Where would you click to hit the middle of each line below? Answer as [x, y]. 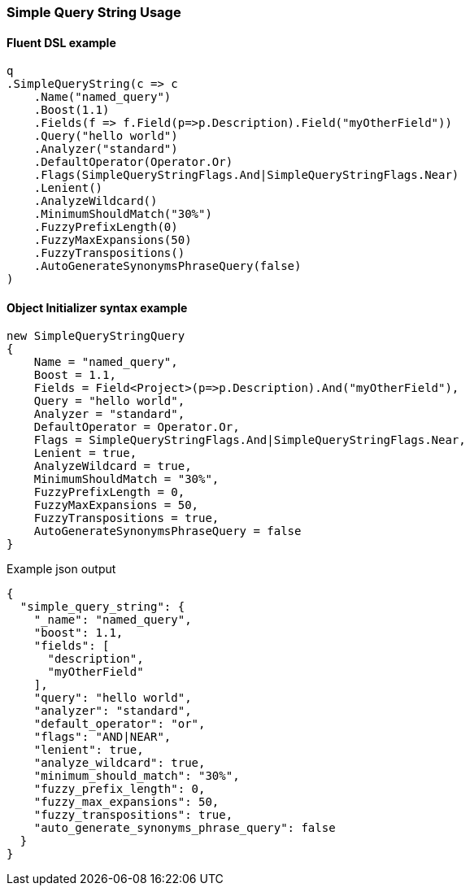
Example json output [61, 569]
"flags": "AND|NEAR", [102, 737]
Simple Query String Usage [94, 12]
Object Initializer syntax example [97, 307]
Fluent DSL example [61, 42]
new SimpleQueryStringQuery [96, 336]
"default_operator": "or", [120, 724]
